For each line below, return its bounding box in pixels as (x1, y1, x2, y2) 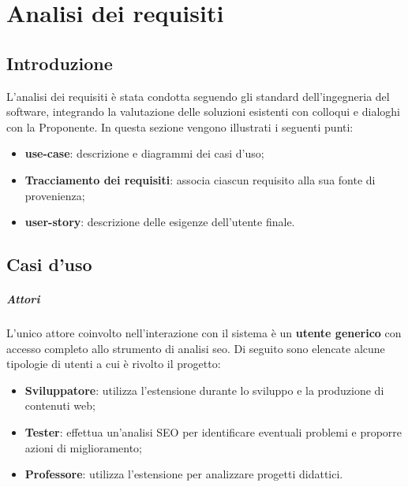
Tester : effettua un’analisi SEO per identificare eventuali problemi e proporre (24, 424, 402, 441)
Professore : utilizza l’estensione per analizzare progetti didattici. (24, 466, 343, 482)
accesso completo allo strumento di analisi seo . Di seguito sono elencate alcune (6, 340, 385, 356)
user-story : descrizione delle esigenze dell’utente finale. (24, 214, 295, 230)
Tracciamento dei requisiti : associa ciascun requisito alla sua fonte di (24, 171, 376, 188)
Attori (6, 291, 40, 307)
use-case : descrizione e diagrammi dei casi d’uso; (24, 145, 264, 162)
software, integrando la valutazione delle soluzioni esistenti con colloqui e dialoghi (6, 103, 400, 120)
